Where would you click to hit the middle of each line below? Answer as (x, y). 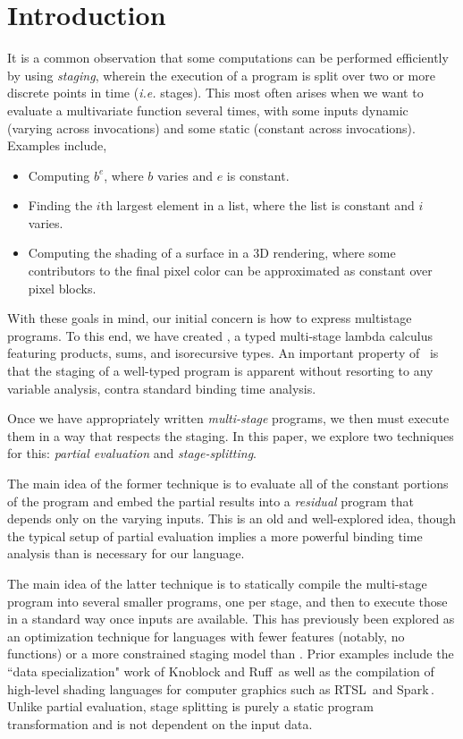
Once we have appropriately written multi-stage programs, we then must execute (228, 418)
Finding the (60, 205)
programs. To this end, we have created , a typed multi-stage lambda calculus (220, 335)
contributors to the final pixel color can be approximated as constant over (230, 271)
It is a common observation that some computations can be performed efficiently (228, 58)
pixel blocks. (62, 288)
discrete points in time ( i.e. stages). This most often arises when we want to (215, 93)
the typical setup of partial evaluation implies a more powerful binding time (215, 535)
